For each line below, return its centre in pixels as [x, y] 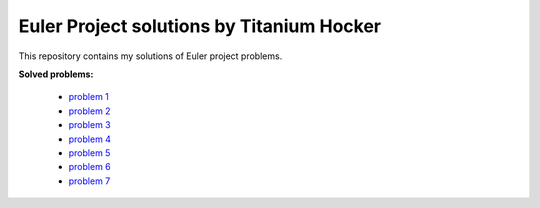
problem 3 [89, 125]
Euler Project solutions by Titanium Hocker [200, 26]
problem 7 [89, 181]
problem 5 [89, 152]
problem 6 [90, 167]
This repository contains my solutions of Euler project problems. [150, 56]
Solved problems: [56, 74]
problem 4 [90, 139]
